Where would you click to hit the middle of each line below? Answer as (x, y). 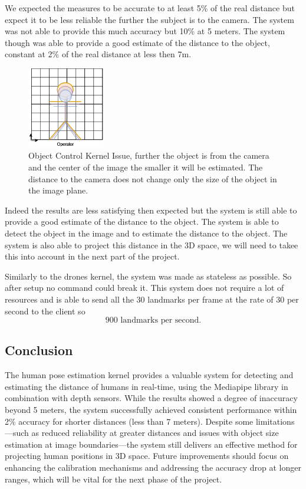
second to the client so (45, 311)
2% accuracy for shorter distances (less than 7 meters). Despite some (129, 421)
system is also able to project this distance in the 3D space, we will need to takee (152, 244)
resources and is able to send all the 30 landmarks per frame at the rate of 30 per (152, 299)
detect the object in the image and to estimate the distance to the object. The (146, 233)
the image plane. (58, 190)
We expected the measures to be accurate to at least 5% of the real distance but (150, 8)
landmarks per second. (161, 321)
